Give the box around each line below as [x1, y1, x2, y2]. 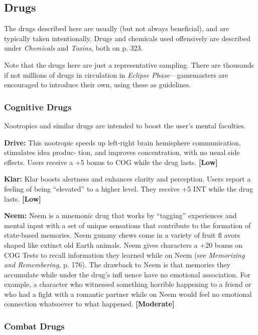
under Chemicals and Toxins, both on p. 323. [4, 43, 143, 53]
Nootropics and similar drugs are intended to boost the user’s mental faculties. [4, 120, 246, 130]
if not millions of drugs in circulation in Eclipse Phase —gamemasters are [4, 69, 228, 80]
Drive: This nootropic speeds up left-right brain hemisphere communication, [4, 137, 241, 147]
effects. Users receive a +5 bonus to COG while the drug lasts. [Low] [4, 156, 218, 167]
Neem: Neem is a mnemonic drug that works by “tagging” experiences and [4, 210, 237, 221]
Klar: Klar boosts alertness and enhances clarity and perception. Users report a [4, 174, 251, 184]
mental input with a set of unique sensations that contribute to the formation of [4, 220, 251, 230]
